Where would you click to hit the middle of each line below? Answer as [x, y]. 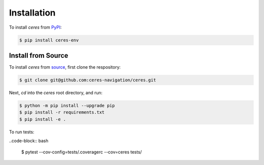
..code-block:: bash [29, 141]
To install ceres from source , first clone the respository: [65, 67]
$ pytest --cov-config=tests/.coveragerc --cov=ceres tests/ [81, 152]
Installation [32, 13]
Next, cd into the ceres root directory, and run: [56, 93]
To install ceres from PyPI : [35, 27]
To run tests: [22, 132]
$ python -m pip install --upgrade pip [67, 105]
